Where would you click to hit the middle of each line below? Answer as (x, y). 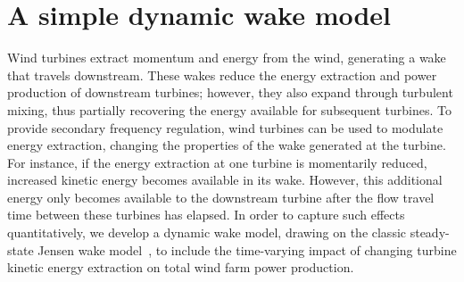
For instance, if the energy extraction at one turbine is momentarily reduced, (217, 162)
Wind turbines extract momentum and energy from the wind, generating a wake (227, 58)
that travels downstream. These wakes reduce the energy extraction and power (222, 75)
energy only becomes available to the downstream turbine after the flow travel (221, 197)
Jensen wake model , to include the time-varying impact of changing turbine (247, 249)
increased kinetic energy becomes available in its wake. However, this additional (225, 180)
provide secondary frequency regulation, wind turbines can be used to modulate (225, 127)
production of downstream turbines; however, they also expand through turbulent (230, 92)
